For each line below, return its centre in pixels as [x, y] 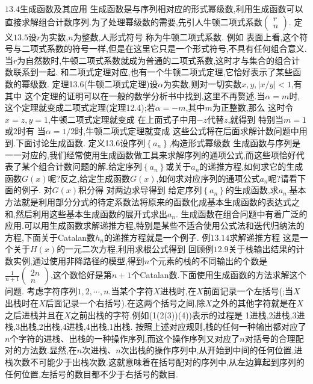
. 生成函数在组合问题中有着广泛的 [241, 213]
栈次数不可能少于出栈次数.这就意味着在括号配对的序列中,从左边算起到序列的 [155, 362]
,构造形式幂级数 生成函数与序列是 [235, 142]
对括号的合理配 [274, 338]
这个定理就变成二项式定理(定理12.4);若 [80, 107]
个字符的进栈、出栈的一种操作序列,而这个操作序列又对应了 [125, 338]
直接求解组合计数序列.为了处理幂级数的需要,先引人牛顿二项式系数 [134, 21]
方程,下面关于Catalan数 [50, 237]
